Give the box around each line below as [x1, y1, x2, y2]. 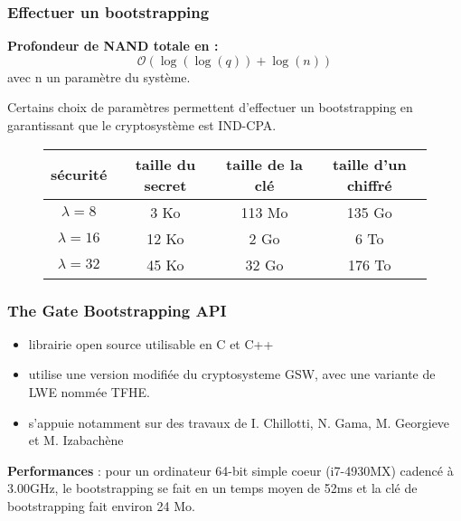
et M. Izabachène [28, 431, 124, 450]
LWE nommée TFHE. [28, 383, 150, 401]
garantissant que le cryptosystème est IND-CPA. [7, 116, 277, 134]
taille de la [226, 153, 303, 175]
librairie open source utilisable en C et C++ [28, 334, 274, 353]
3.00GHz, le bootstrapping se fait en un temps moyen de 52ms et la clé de [7, 478, 418, 497]
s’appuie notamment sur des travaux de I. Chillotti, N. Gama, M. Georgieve [28, 412, 450, 431]
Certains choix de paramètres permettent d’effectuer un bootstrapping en [7, 98, 413, 117]
